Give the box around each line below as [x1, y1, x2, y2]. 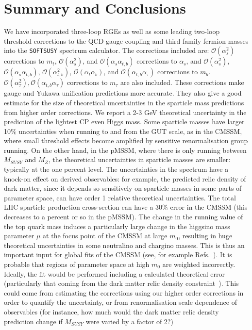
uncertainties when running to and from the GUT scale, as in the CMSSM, [18, 126, 242, 136]
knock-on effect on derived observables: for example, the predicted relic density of [4, 173, 246, 183]
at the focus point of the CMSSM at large [43, 231, 168, 241]
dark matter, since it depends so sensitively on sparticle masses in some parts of [4, 183, 242, 193]
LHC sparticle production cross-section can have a [4, 202, 153, 212]
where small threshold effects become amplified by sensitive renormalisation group [4, 135, 248, 146]
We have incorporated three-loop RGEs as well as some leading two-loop [4, 26, 220, 36]
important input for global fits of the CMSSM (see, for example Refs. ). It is [4, 249, 232, 260]
